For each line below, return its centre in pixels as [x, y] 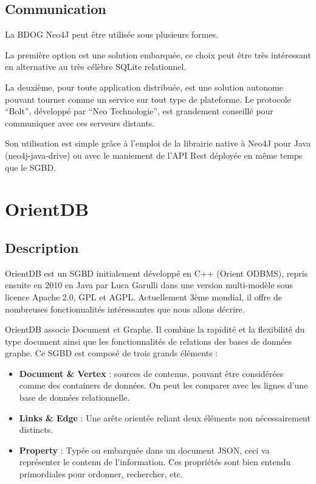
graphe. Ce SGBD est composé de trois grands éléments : [112, 353]
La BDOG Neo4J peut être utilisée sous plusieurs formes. [112, 34]
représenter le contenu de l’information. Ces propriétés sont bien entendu [155, 462]
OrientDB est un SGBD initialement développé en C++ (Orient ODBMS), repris [156, 273]
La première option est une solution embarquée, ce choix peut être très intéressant [158, 54]
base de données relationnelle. [74, 397]
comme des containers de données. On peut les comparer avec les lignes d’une [163, 385]
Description [42, 247]
